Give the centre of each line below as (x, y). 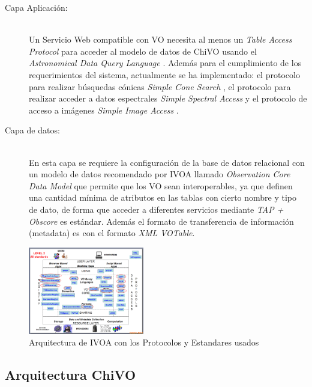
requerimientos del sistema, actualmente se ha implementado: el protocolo (164, 74)
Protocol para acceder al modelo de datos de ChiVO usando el (143, 51)
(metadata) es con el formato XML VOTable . (112, 233)
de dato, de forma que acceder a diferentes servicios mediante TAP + (156, 209)
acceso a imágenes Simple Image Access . (104, 110)
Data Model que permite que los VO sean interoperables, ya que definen (161, 185)
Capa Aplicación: (36, 7)
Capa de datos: (32, 130)
